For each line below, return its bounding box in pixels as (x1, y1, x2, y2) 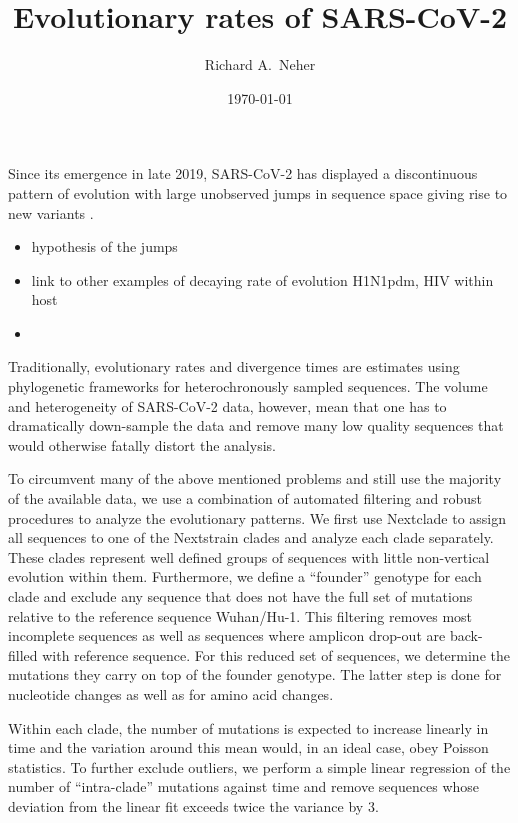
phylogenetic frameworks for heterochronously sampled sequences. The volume (8, 376, 488, 397)
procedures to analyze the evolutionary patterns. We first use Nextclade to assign (8, 507, 507, 528)
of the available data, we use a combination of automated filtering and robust (8, 488, 482, 509)
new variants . (8, 202, 94, 223)
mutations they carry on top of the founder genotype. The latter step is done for (8, 664, 502, 685)
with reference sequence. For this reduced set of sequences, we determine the (42, 644, 510, 665)
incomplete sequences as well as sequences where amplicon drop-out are (8, 625, 446, 646)
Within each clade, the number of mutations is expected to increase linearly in (8, 717, 489, 738)
